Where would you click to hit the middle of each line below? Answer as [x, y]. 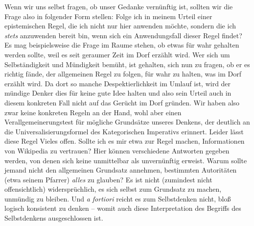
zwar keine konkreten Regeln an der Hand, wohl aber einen [93, 112]
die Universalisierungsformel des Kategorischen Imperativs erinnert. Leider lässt [124, 131]
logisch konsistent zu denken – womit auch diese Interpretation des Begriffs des [123, 208]
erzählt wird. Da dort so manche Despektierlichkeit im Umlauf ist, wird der [118, 83]
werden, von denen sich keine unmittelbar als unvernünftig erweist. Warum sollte [126, 160]
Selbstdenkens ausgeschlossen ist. [54, 218]
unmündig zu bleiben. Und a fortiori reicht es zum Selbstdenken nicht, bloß [118, 198]
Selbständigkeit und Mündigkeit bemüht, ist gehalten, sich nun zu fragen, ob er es [127, 64]
